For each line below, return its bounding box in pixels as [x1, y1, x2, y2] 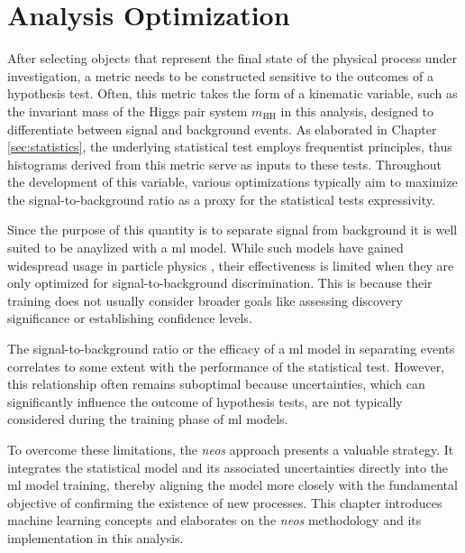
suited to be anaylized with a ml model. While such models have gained [7, 238, 404, 257]
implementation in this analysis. [7, 528, 184, 547]
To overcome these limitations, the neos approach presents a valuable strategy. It [7, 440, 454, 458]
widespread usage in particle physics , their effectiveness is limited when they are [7, 255, 454, 274]
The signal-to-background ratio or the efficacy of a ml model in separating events [7, 339, 455, 358]
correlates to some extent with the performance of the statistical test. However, [7, 356, 445, 375]
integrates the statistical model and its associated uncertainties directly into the [7, 457, 449, 476]
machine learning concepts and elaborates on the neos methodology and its [7, 511, 422, 530]
